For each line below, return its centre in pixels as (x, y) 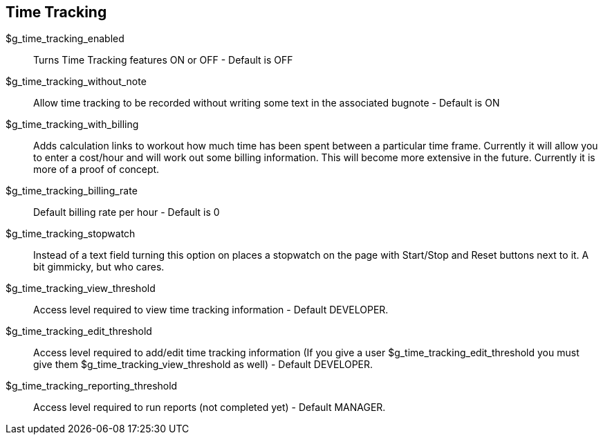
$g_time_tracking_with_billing (72, 125)
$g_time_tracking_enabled (65, 39)
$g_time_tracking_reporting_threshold (92, 386)
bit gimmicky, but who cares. (99, 267)
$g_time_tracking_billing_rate (72, 191)
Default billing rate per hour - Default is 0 (127, 212)
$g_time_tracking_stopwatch (71, 234)
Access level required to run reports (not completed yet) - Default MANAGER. (210, 407)
